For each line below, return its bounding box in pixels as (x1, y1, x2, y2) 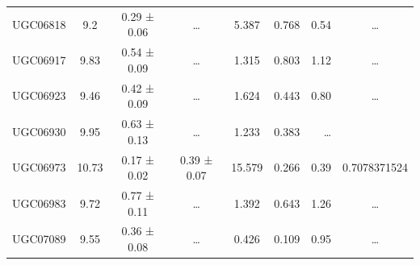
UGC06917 (12, 51, 66, 68)
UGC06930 (12, 122, 66, 139)
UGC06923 (12, 87, 66, 104)
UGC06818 (12, 15, 66, 32)
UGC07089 (12, 230, 66, 247)
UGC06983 (12, 194, 66, 211)
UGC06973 (12, 159, 66, 176)
